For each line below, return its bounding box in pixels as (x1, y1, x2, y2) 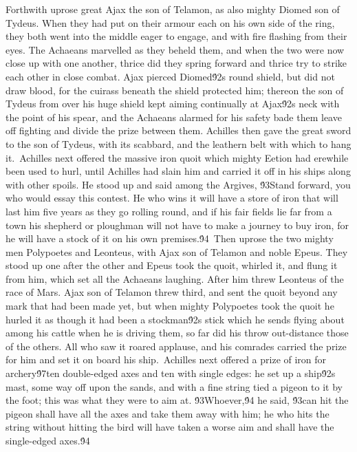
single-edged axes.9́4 (6, 433, 90, 447)
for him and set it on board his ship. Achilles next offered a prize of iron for (6, 352, 327, 367)
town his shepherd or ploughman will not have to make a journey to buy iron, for (6, 217, 349, 232)
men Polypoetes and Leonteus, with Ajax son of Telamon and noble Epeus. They (6, 244, 348, 259)
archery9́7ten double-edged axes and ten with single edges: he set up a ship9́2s (6, 366, 336, 380)
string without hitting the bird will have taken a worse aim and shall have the (6, 420, 334, 434)
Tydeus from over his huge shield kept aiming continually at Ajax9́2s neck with (6, 96, 340, 111)
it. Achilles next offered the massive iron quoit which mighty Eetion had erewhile (6, 150, 349, 164)
